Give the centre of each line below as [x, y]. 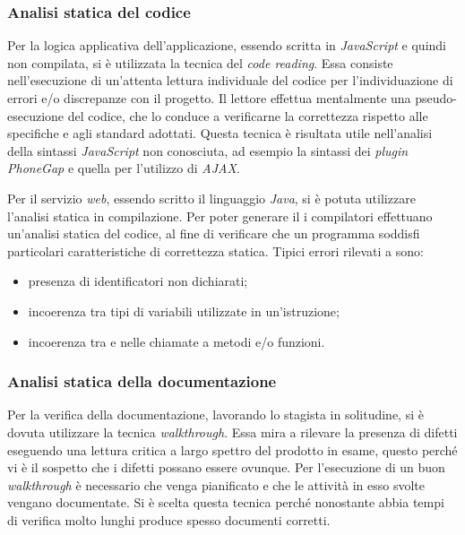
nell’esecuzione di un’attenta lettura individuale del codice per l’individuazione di [230, 80]
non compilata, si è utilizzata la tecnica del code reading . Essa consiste [200, 62]
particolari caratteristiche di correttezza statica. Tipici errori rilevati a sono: [215, 250]
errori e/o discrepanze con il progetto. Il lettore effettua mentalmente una [209, 98]
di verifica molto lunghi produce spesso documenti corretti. [169, 519]
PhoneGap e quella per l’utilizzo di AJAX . [124, 168]
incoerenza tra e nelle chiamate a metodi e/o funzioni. [177, 341]
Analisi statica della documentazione [142, 381]
